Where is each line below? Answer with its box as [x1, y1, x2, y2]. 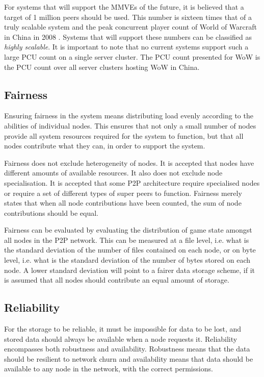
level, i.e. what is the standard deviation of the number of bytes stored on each [4, 255, 251, 265]
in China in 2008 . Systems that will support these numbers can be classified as [4, 31, 252, 42]
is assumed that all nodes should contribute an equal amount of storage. [4, 274, 229, 285]
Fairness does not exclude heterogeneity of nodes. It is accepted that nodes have [4, 157, 254, 168]
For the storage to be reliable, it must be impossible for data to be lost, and [4, 323, 242, 334]
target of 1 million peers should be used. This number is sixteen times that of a [4, 11, 252, 22]
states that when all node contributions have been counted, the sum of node [4, 197, 242, 208]
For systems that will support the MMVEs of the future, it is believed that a [4, 2, 244, 12]
